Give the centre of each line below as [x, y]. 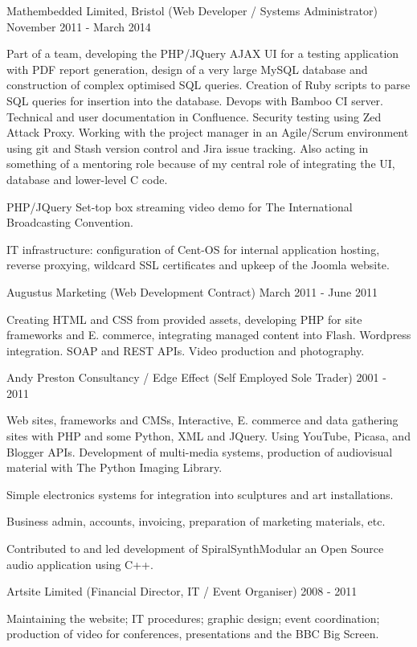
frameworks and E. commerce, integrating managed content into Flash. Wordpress [209, 335]
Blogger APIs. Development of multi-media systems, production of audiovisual [200, 451]
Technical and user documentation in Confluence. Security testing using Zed [194, 116]
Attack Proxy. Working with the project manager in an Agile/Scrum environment [208, 132]
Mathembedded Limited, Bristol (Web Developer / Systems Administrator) [192, 10]
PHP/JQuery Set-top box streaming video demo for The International [180, 206]
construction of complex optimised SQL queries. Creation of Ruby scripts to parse [208, 85]
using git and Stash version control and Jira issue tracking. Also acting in [188, 147]
